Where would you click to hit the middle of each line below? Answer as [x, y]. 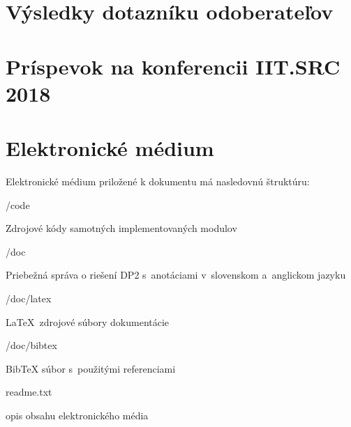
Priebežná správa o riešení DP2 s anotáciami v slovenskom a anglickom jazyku [176, 275]
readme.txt [29, 392]
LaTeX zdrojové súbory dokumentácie [88, 321]
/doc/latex [29, 298]
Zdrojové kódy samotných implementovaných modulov [121, 228]
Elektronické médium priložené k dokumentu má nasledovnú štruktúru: [158, 181]
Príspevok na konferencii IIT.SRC [173, 66]
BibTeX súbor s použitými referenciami [91, 368]
